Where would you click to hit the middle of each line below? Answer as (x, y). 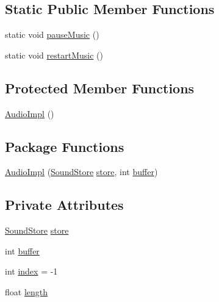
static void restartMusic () (54, 55)
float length (27, 291)
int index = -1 (31, 271)
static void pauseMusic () (52, 34)
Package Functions (65, 146)
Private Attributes (64, 205)
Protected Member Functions (100, 88)
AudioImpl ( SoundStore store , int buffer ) (81, 172)
